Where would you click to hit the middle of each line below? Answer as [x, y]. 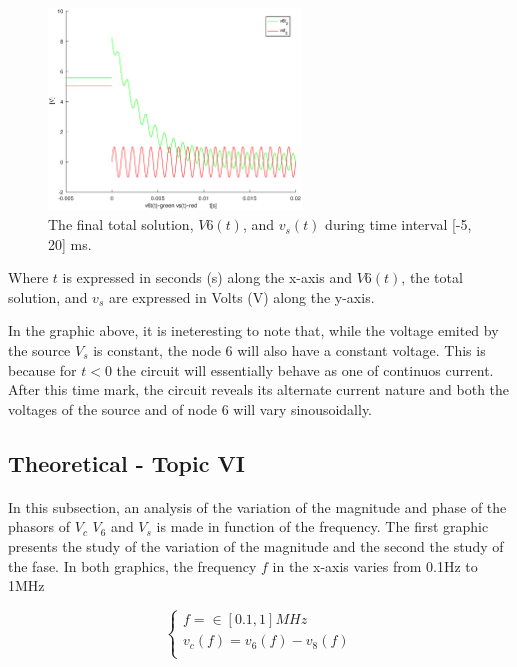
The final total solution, [121, 224]
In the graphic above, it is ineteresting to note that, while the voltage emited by [253, 330]
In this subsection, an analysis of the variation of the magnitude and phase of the [257, 506]
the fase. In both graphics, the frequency [132, 565]
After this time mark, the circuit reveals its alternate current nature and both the [259, 389]
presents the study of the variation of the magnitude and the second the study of [256, 545]
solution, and [48, 296]
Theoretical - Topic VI [126, 462]
